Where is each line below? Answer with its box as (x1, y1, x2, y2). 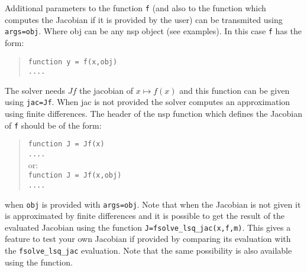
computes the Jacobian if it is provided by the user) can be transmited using (5, 13, 283, 25)
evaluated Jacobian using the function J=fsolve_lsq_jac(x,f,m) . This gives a (5, 221, 291, 233)
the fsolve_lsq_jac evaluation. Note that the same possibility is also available (5, 244, 292, 257)
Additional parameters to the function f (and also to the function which (5, 2, 266, 14)
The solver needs (5, 84, 66, 96)
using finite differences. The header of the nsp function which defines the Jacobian (5, 107, 303, 120)
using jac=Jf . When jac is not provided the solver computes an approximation (5, 96, 290, 108)
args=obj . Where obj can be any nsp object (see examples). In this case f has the (5, 25, 302, 37)
